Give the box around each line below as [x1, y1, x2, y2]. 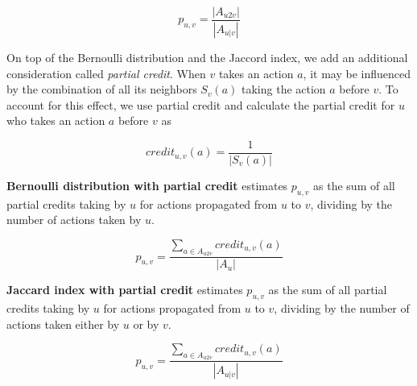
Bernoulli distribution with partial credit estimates [6, 176, 288, 193]
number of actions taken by [6, 211, 142, 228]
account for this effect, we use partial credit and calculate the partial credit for [6, 96, 395, 113]
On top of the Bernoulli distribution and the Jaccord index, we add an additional [6, 48, 408, 65]
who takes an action [6, 112, 105, 129]
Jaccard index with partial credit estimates [6, 281, 243, 298]
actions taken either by [6, 315, 120, 332]
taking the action [242, 81, 326, 98]
